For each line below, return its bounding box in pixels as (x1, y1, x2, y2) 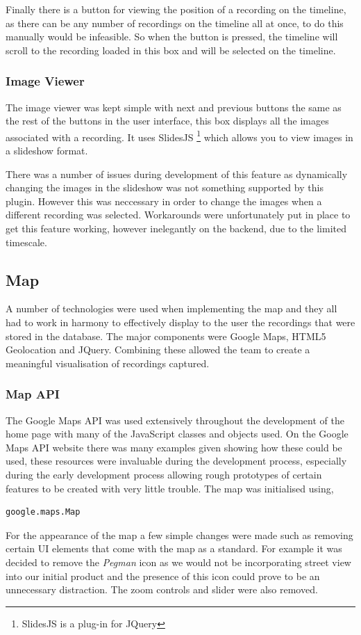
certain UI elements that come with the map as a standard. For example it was (6, 541, 342, 556)
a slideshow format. (6, 143, 88, 158)
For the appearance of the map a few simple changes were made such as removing (6, 527, 353, 542)
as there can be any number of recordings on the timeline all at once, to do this (6, 15, 344, 30)
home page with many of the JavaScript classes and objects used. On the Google (6, 426, 349, 441)
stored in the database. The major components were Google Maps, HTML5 (6, 328, 326, 343)
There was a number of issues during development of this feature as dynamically (6, 166, 348, 181)
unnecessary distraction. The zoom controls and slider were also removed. (6, 582, 318, 597)
